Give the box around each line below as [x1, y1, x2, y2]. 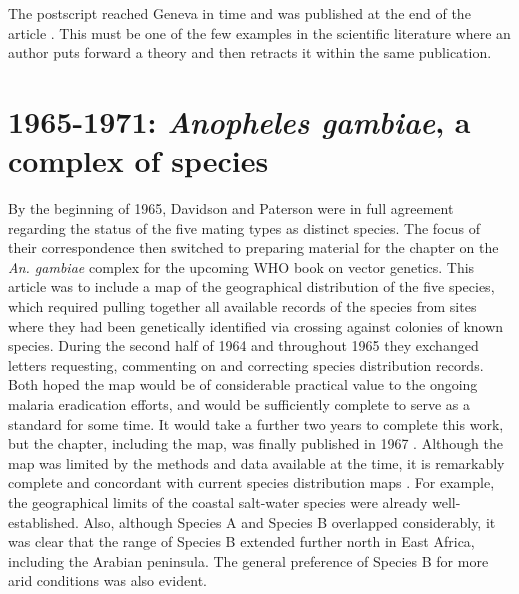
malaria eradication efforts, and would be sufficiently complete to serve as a [8, 394, 471, 415]
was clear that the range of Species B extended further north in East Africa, [8, 531, 475, 552]
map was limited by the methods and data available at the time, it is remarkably [8, 452, 505, 473]
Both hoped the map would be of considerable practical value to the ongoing [8, 374, 478, 395]
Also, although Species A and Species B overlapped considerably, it [83, 511, 496, 532]
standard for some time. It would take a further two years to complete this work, [8, 413, 504, 434]
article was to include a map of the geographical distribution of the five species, [8, 276, 495, 297]
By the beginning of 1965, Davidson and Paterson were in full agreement [8, 198, 454, 219]
